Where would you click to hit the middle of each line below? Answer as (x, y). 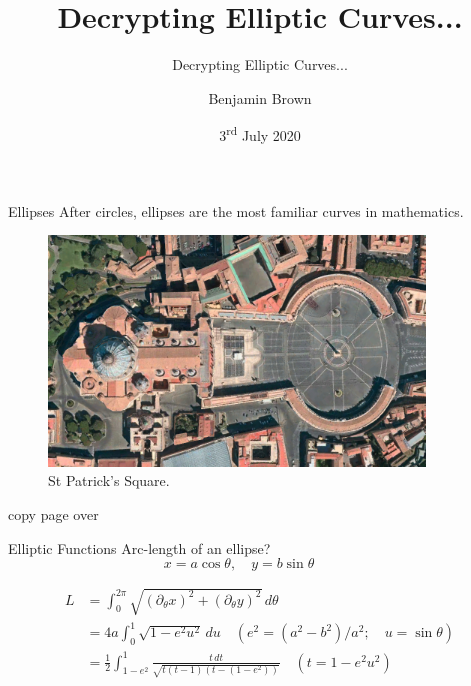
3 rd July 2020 (260, 133)
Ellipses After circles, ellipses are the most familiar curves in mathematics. (236, 210)
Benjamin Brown (260, 97)
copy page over (53, 514)
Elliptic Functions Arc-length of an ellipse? (139, 547)
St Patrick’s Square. (109, 480)
